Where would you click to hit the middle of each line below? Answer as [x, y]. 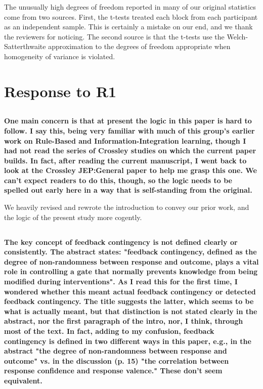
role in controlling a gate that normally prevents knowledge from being [131, 271]
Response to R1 [60, 91]
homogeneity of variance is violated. [60, 56]
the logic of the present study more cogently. [73, 217]
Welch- [237, 36]
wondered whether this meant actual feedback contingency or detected [130, 291]
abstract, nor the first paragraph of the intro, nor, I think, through [124, 321]
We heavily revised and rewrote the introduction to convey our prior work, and [127, 207]
